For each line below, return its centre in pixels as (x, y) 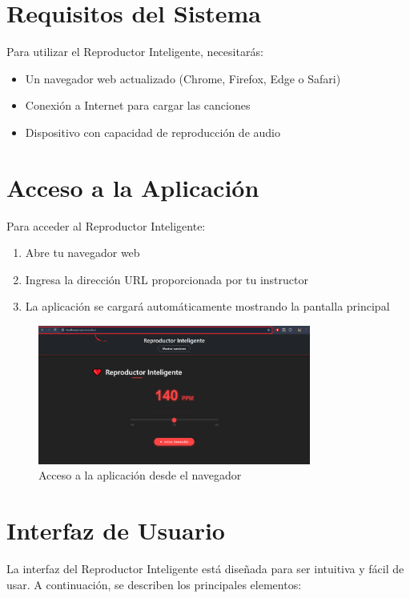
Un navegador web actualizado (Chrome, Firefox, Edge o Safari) (183, 78)
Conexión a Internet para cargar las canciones (138, 105)
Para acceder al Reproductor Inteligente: (106, 225)
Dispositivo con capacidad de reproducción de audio (153, 132)
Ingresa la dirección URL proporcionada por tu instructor (167, 279)
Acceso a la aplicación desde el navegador (140, 475)
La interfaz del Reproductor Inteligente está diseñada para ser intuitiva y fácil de (205, 569)
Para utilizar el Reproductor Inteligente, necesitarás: (135, 52)
